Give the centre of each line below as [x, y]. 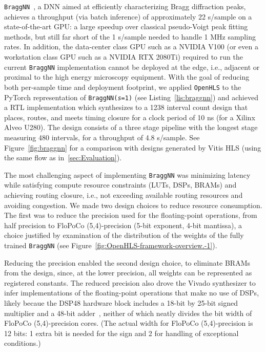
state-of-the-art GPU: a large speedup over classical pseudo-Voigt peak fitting [126, 26]
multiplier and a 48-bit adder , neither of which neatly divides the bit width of [128, 313]
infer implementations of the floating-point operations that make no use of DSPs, [132, 293]
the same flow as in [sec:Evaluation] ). [63, 158]
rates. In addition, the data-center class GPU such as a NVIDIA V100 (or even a [131, 47]
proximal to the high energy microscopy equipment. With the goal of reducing [127, 77]
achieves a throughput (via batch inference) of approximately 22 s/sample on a [128, 16]
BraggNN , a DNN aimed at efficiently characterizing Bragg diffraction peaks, [125, 6]
